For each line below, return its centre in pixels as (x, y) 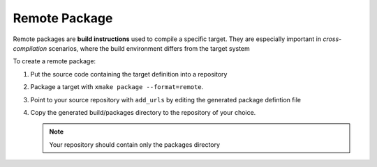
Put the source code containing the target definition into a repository (129, 74)
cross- (332, 39)
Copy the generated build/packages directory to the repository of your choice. (143, 112)
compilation (30, 48)
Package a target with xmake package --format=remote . (117, 87)
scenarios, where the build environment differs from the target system (149, 48)
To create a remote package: (54, 61)
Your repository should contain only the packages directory (134, 144)
